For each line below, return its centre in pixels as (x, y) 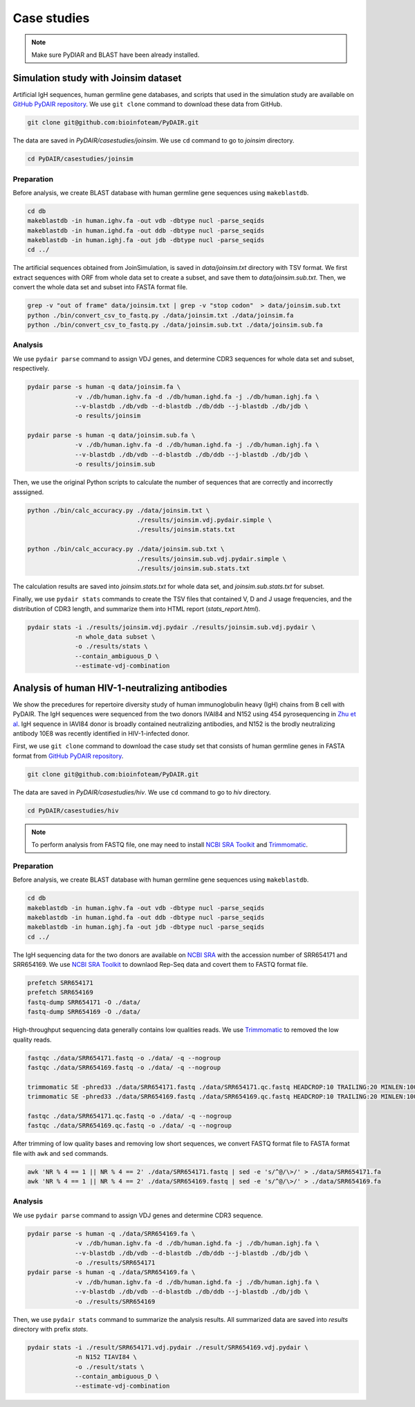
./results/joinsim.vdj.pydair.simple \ (204, 520)
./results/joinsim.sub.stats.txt (193, 568)
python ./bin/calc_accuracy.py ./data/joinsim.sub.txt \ (126, 549)
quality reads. (32, 1040)
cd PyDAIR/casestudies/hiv (73, 810)
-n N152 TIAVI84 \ (106, 1357)
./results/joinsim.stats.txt (186, 530)
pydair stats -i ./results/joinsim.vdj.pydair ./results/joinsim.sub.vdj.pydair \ (172, 627)
